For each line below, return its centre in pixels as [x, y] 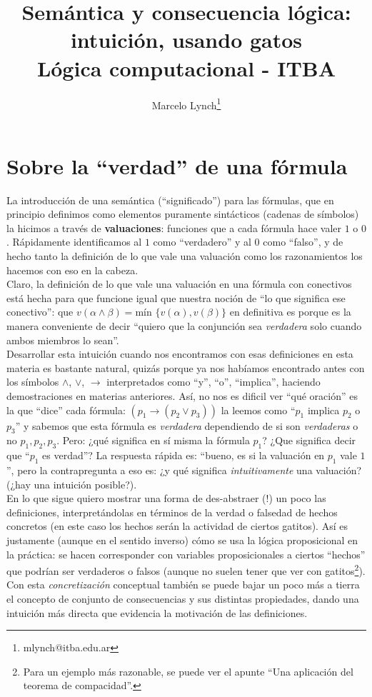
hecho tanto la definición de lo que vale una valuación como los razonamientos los [185, 256]
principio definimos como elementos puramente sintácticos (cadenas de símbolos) [183, 214]
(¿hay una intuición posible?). [72, 484]
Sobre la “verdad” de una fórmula [177, 165]
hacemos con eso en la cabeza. [72, 270]
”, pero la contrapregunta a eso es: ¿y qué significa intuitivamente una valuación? [184, 470]
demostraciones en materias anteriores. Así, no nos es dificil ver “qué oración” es [182, 396]
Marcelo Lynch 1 [186, 104]
